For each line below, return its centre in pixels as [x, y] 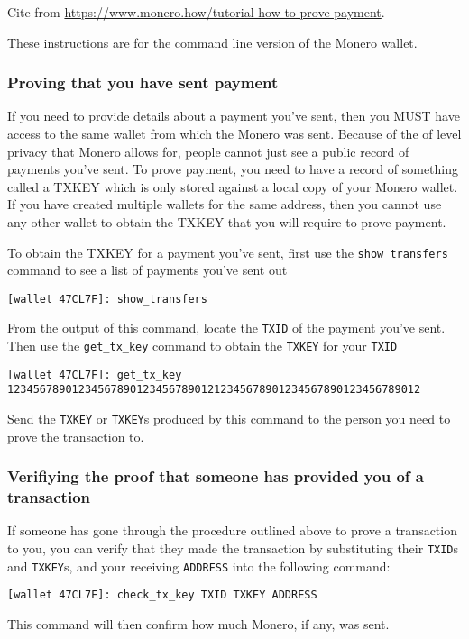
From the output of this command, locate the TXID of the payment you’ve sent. [226, 328]
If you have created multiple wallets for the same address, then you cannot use [225, 204]
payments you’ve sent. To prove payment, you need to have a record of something [233, 169]
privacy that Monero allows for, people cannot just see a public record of [208, 151]
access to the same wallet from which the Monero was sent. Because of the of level [234, 133]
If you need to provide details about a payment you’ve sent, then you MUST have [234, 116]
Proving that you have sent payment [143, 82]
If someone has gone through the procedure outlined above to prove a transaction [232, 530]
